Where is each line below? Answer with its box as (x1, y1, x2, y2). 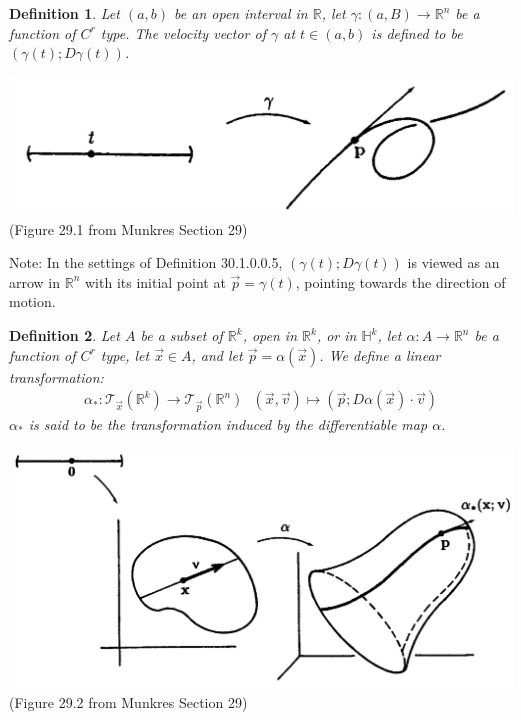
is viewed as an (407, 252, 500, 273)
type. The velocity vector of (100, 22, 266, 43)
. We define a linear (319, 344, 441, 365)
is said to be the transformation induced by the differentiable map (28, 414, 428, 435)
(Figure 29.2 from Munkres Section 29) (9, 691, 248, 712)
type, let (100, 344, 150, 365)
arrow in (9, 271, 61, 292)
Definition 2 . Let (9, 325, 120, 346)
